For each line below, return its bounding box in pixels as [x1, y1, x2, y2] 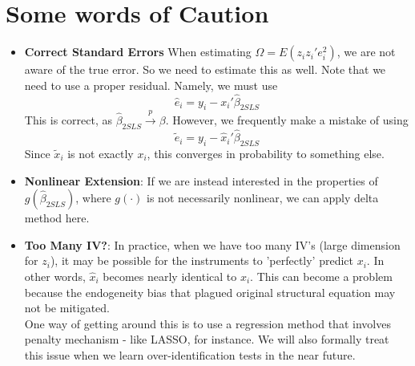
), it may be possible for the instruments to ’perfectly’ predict [50, 252, 354, 269]
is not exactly [67, 144, 134, 161]
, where [75, 189, 111, 206]
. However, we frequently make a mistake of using [165, 112, 409, 128]
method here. [24, 209, 90, 226]
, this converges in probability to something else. [147, 144, 385, 161]
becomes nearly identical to [103, 267, 237, 284]
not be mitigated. [24, 299, 110, 316]
